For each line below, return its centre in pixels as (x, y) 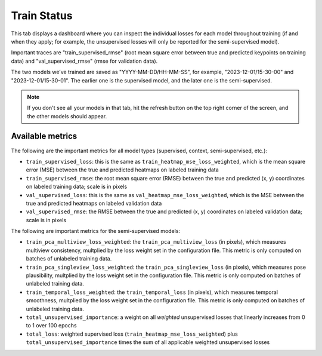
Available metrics (44, 136)
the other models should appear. (67, 116)
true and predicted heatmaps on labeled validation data (94, 203)
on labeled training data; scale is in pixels (77, 187)
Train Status (42, 16)
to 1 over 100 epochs (51, 326)
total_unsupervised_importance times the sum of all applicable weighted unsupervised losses (148, 342)
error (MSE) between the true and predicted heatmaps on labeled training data (122, 170)
